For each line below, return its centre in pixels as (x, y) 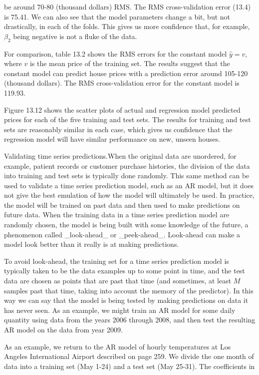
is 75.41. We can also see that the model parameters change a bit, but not (117, 16)
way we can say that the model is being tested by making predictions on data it (126, 300)
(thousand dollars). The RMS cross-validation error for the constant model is (122, 83)
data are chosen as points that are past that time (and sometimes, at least (118, 281)
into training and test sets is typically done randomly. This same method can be (127, 175)
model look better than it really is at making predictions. (92, 244)
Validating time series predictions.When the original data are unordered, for (120, 155)
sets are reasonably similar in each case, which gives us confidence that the (118, 129)
